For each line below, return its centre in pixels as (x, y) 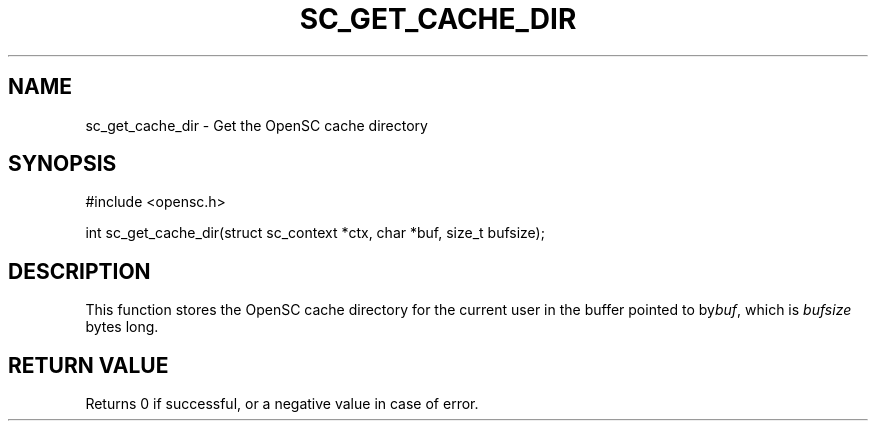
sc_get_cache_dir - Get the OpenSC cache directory (256, 125)
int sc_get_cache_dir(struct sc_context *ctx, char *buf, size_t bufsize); (315, 233)
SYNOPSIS (62, 164)
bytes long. (122, 327)
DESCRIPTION (79, 271)
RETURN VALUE (88, 365)
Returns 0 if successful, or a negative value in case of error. (282, 404)
